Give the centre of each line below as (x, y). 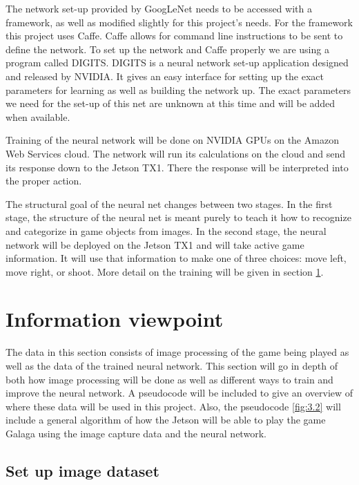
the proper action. (44, 181)
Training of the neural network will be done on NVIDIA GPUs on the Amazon (172, 140)
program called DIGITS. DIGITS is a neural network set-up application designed (177, 63)
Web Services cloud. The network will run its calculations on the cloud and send (175, 153)
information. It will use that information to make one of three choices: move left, (176, 258)
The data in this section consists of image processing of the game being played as (177, 352)
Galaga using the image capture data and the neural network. (136, 433)
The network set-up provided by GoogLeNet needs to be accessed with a (159, 8)
